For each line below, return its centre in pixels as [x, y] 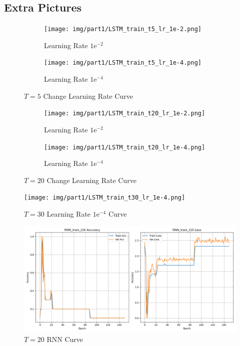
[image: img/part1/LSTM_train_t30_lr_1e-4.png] [105, 198]
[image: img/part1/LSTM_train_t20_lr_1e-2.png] [125, 114]
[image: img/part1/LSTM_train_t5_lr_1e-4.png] [123, 63]
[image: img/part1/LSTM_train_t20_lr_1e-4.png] [125, 147]
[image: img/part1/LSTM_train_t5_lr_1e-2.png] [123, 29]
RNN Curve [65, 339]
